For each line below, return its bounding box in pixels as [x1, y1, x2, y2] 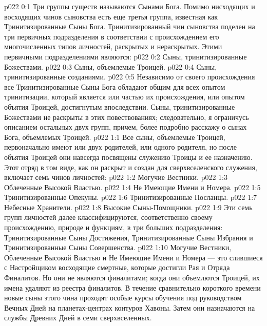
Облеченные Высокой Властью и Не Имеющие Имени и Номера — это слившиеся [4, 252, 263, 262]
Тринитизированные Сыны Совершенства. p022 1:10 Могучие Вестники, [4, 242, 232, 253]
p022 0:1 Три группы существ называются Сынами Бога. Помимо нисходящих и [4, 1, 255, 11]
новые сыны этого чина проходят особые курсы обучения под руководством [4, 292, 242, 303]
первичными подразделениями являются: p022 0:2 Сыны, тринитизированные [4, 51, 247, 62]
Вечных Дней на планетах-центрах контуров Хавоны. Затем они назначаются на [4, 302, 255, 313]
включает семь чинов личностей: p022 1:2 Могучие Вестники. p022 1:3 [4, 172, 227, 182]
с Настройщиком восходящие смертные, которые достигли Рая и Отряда [4, 262, 230, 273]
